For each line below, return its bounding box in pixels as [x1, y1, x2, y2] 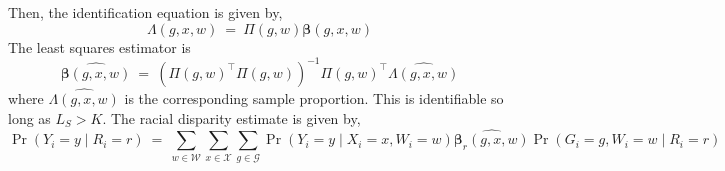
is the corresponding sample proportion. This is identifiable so [124, 87, 504, 108]
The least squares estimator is [8, 36, 191, 57]
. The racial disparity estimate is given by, [102, 107, 361, 128]
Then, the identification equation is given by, [8, 2, 283, 22]
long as [8, 107, 51, 128]
